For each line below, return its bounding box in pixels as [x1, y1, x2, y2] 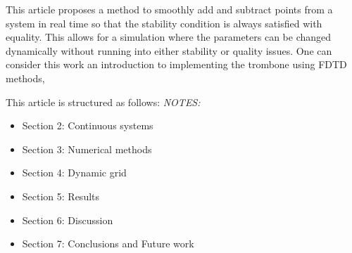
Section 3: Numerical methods [22, 141, 152, 156]
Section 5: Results [22, 188, 100, 203]
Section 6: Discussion [22, 212, 113, 227]
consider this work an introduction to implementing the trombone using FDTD [6, 57, 347, 72]
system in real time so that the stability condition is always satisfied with [6, 15, 322, 30]
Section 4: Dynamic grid [22, 165, 127, 180]
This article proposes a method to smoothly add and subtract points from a [6, 2, 333, 16]
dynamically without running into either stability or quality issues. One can [6, 43, 332, 58]
